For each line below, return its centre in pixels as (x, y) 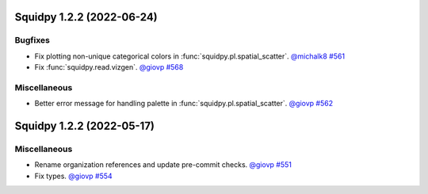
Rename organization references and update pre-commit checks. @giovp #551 (163, 165)
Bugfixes (32, 40)
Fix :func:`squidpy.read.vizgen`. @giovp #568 (109, 67)
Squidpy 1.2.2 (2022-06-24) (86, 17)
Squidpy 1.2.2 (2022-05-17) (84, 126)
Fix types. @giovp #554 (73, 176)
